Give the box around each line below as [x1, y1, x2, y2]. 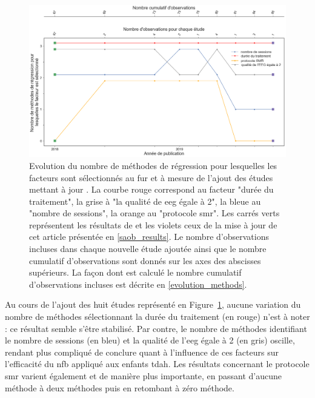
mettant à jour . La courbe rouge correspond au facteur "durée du [29, 183, 274, 196]
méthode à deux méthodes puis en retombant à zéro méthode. [5, 381, 234, 394]
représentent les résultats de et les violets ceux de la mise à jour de [29, 218, 277, 231]
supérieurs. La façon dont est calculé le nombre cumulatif [29, 266, 242, 279]
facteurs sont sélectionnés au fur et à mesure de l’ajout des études [29, 171, 273, 184]
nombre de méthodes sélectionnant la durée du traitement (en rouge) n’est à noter [5, 310, 310, 323]
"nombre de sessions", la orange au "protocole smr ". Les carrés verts [29, 207, 280, 219]
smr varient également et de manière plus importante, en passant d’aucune [5, 370, 282, 382]
